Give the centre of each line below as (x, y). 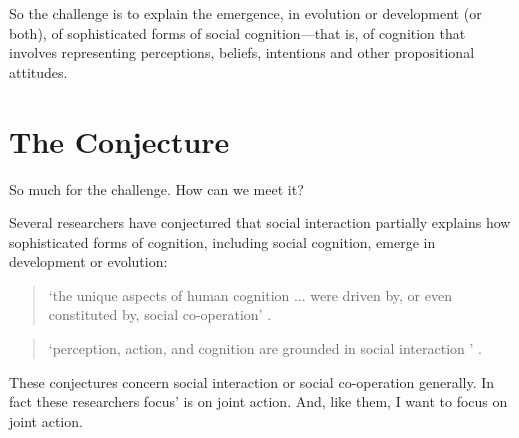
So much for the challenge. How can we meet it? (156, 188)
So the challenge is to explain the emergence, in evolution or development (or (245, 13)
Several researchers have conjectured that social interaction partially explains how (260, 222)
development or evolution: (88, 261)
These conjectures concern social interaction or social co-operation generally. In (252, 381)
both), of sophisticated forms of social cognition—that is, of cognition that (237, 32)
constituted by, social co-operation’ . (160, 314)
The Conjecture (119, 140)
